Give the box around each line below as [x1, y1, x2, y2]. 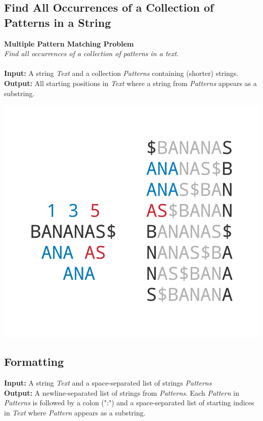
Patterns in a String [4, 14, 111, 30]
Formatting [4, 354, 64, 369]
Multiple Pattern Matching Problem [4, 38, 134, 49]
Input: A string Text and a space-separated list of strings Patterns [4, 377, 212, 388]
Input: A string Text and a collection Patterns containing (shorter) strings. [4, 68, 239, 78]
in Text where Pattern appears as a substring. [4, 407, 146, 417]
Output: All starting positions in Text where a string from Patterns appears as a [4, 77, 257, 88]
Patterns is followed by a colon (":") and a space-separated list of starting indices [4, 397, 254, 408]
